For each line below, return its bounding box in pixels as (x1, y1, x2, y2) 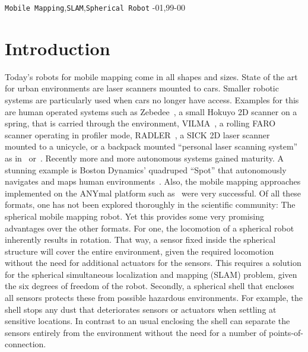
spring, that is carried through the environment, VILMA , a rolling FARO (5, 117, 276, 129)
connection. (5, 338, 46, 350)
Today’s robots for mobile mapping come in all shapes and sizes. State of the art (5, 70, 298, 83)
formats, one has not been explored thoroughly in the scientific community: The (5, 198, 296, 211)
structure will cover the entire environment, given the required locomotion (5, 245, 274, 257)
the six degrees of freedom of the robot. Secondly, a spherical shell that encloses (5, 280, 294, 292)
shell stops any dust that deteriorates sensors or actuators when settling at (5, 303, 277, 315)
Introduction (5, 36, 110, 60)
